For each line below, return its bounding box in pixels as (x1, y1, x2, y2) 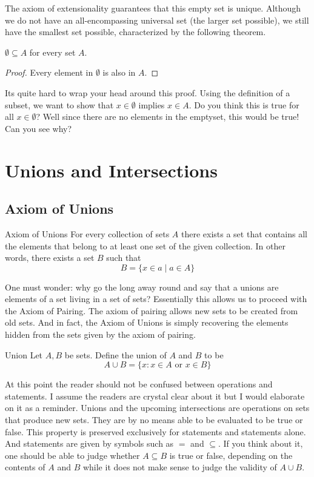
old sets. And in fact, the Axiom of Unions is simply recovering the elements (5, 316, 289, 329)
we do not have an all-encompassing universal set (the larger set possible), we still (5, 13, 309, 26)
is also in (102, 66, 136, 79)
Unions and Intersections (5, 157, 218, 182)
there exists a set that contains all (181, 227, 307, 240)
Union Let (5, 348, 43, 361)
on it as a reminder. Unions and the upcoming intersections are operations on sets (5, 401, 310, 414)
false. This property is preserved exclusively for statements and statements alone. (5, 425, 306, 438)
